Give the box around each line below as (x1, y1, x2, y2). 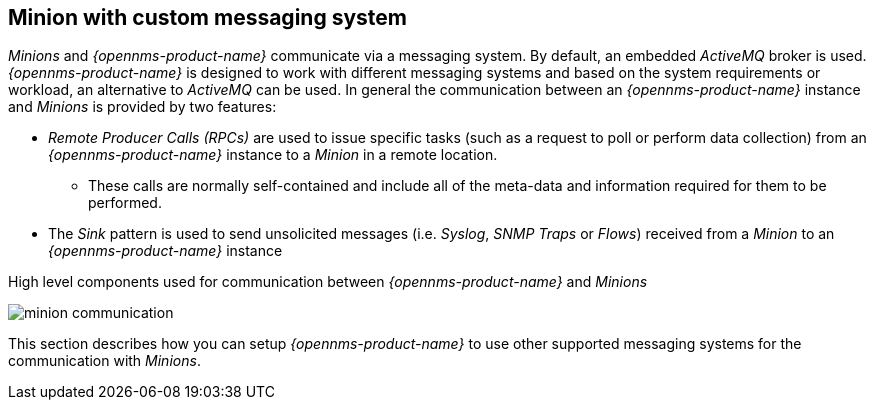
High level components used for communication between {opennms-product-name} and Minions (8, 273, 648, 291)
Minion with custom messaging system (8, 5, 407, 30)
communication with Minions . (8, 352, 201, 370)
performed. (88, 194, 162, 212)
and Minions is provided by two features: (8, 98, 277, 116)
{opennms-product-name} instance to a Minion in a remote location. (48, 146, 498, 164)
